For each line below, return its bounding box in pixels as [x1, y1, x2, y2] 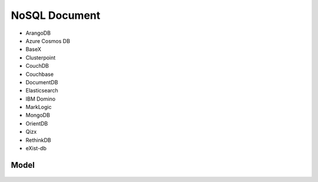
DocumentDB [25, 78, 58, 85]
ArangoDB [25, 29, 51, 37]
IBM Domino [25, 95, 56, 102]
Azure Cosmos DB [25, 37, 71, 44]
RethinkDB [25, 136, 51, 144]
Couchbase [25, 71, 54, 78]
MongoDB [25, 112, 50, 119]
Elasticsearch [25, 87, 58, 94]
